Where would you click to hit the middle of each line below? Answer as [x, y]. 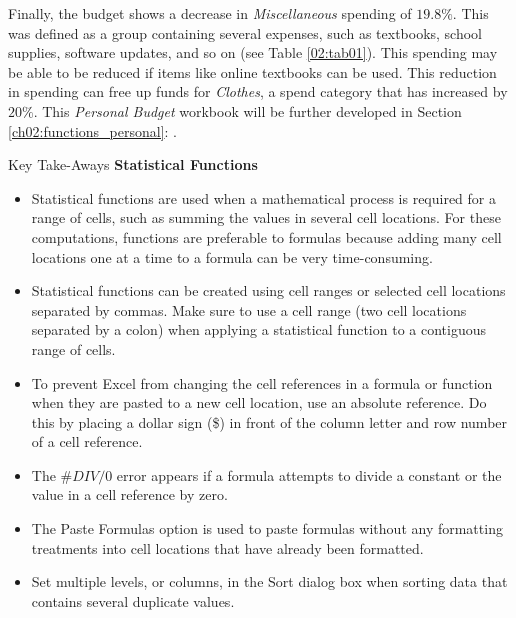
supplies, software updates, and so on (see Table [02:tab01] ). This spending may [253, 52]
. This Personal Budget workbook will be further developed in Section [247, 110]
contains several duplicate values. [133, 600]
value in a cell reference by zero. [129, 494]
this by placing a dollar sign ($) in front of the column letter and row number [269, 421]
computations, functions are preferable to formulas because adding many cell [266, 236]
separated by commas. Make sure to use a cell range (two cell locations [249, 309]
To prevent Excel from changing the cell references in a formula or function [262, 382]
